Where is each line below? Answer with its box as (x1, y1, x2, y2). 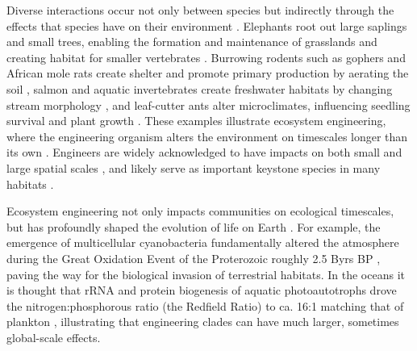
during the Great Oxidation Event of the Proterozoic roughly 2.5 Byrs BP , (6, 249, 381, 266)
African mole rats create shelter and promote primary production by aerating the (6, 65, 409, 81)
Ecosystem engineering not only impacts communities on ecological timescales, (6, 203, 394, 219)
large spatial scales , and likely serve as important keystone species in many (6, 159, 381, 176)
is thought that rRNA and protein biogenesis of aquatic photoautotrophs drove (6, 282, 397, 299)
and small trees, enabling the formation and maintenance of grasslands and (6, 33, 377, 50)
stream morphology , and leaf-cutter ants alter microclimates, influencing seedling (6, 96, 411, 113)
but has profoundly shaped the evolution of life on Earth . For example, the (6, 218, 381, 235)
